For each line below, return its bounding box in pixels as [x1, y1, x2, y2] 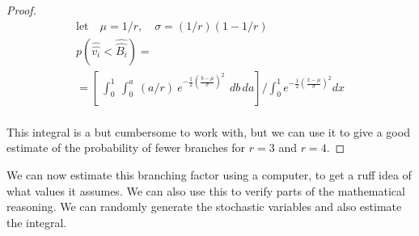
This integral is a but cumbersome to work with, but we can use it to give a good [6, 123, 410, 140]
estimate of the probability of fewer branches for [6, 139, 246, 156]
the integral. [6, 213, 67, 230]
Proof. [6, 2, 36, 18]
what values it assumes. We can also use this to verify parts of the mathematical [6, 182, 405, 199]
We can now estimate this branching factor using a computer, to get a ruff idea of [6, 166, 412, 183]
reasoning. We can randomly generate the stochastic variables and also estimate [6, 198, 402, 215]
